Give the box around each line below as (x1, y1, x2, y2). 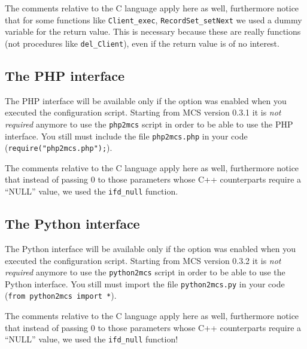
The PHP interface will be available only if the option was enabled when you (5, 94, 287, 107)
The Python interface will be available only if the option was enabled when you (5, 242, 296, 254)
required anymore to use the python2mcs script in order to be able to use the (5, 266, 285, 278)
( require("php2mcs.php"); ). (5, 141, 113, 154)
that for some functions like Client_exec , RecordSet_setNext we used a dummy (5, 13, 302, 26)
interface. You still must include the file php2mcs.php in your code (5, 129, 248, 142)
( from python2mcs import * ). (5, 289, 117, 302)
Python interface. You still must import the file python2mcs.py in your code (5, 277, 285, 290)
